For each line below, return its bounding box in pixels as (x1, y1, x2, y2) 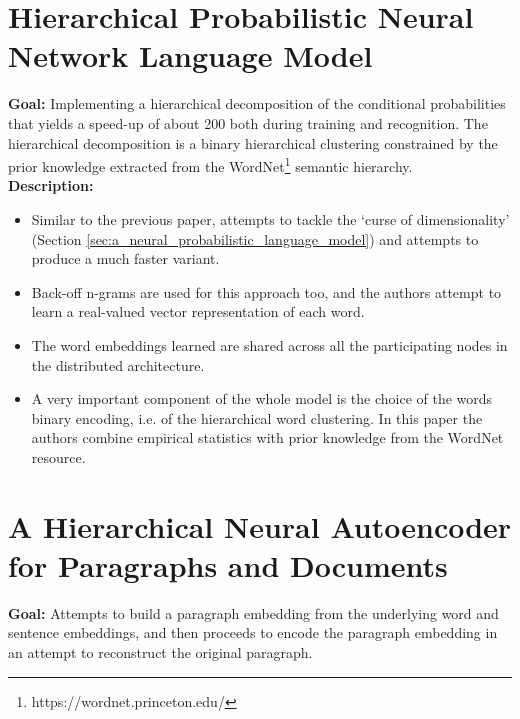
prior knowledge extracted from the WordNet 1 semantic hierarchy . (8, 153, 413, 176)
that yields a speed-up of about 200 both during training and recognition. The (8, 112, 488, 133)
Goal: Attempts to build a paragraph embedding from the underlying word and (8, 602, 499, 623)
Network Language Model (8, 35, 373, 76)
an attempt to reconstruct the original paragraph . (8, 641, 313, 662)
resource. (31, 446, 86, 467)
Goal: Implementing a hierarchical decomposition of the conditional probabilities (8, 93, 506, 114)
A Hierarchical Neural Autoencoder (8, 505, 512, 546)
